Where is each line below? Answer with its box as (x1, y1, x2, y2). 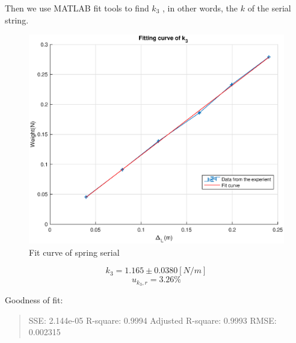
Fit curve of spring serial (29, 246, 120, 258)
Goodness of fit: (5, 294, 63, 306)
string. (5, 13, 29, 26)
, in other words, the (162, 2, 238, 14)
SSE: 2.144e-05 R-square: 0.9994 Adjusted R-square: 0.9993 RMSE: (28, 314, 277, 326)
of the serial (247, 2, 291, 14)
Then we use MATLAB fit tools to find (5, 2, 149, 14)
